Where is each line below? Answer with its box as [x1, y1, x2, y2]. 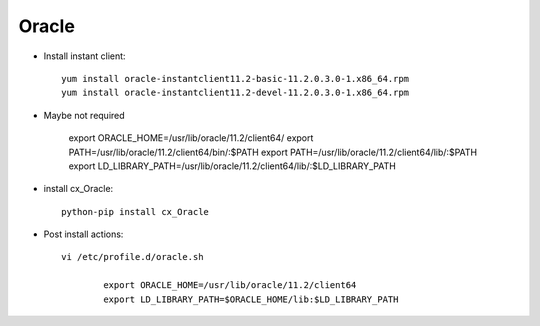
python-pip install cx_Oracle [61, 206, 210, 217]
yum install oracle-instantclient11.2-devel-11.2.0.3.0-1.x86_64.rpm [61, 87, 410, 99]
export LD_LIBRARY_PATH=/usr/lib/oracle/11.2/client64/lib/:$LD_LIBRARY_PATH [68, 160, 397, 172]
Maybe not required [43, 109, 125, 121]
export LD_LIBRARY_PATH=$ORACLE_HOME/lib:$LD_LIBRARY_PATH [103, 293, 399, 305]
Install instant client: [43, 50, 126, 62]
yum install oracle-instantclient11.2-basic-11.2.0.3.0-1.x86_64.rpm [61, 73, 410, 84]
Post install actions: [43, 228, 124, 240]
